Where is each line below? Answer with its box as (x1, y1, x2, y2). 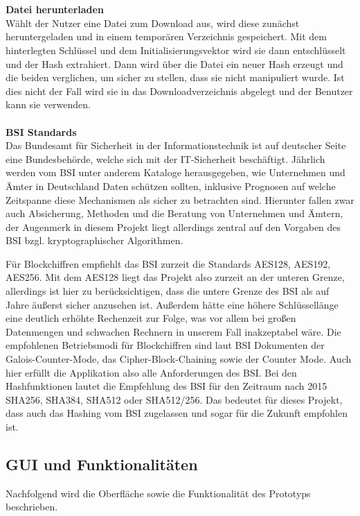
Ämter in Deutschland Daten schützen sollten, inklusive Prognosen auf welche (6, 178, 336, 193)
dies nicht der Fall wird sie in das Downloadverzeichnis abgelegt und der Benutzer (6, 83, 353, 98)
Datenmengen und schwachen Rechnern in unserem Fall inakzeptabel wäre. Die (6, 324, 341, 338)
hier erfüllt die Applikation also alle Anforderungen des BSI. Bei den (6, 365, 297, 379)
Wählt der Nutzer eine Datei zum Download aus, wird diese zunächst (6, 15, 300, 30)
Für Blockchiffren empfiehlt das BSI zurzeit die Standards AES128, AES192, (6, 256, 331, 270)
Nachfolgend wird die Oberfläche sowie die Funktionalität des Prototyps (6, 485, 311, 500)
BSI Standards (6, 124, 77, 139)
